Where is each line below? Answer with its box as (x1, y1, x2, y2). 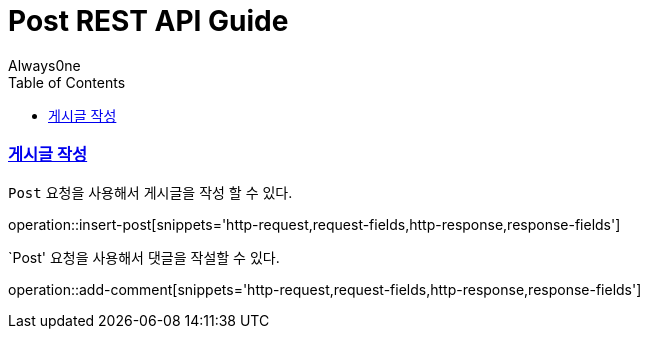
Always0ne (8, 56, 81, 74)
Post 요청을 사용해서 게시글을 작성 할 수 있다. (8, 183, 293, 201)
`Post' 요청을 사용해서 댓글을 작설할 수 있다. (8, 248, 280, 266)
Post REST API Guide (8, 4, 289, 38)
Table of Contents (8, 73, 126, 91)
